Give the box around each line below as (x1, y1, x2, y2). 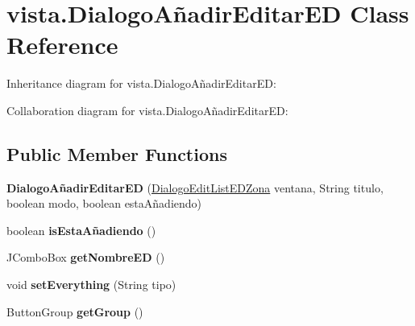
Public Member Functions (6, 141, 227, 166)
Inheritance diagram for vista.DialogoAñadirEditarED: (6, 75, 276, 92)
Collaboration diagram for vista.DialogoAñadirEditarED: (6, 101, 288, 118)
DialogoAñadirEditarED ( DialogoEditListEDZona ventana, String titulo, (6, 179, 384, 196)
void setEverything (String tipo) (6, 276, 176, 293)
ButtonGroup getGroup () (6, 303, 143, 320)
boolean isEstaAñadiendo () (6, 221, 156, 238)
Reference (6, 28, 118, 61)
